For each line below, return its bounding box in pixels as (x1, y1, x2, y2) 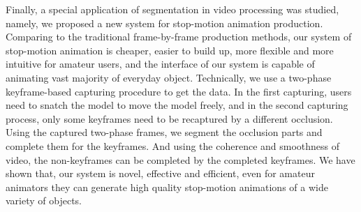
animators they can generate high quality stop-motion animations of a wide (6, 179, 328, 194)
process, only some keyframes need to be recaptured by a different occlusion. (6, 111, 333, 126)
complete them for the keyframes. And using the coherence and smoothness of (6, 138, 340, 153)
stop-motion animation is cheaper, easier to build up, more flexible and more (6, 43, 334, 57)
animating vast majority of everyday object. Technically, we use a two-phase (6, 70, 332, 84)
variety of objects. (6, 193, 82, 208)
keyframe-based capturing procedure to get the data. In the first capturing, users (6, 84, 352, 98)
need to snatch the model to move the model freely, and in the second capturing (6, 98, 348, 112)
